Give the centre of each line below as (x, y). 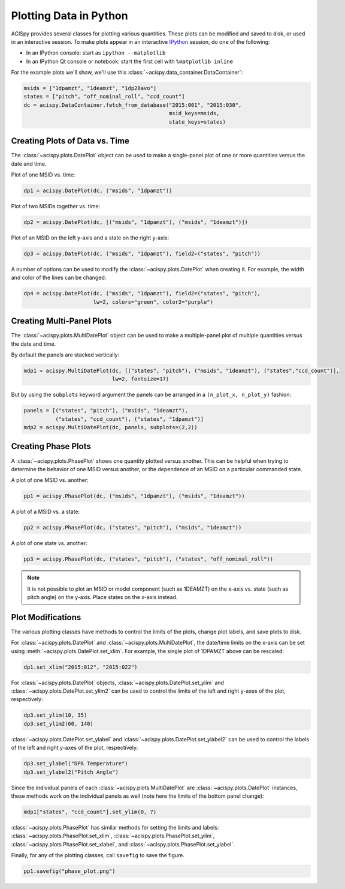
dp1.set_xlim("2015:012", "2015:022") (81, 667)
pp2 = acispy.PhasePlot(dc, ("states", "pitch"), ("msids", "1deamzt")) (133, 528)
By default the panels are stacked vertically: (65, 355)
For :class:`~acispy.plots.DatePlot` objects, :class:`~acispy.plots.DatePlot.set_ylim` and (118, 683)
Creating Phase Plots (51, 446)
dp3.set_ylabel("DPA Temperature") (76, 764)
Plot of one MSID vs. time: (43, 175)
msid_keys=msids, (194, 113)
